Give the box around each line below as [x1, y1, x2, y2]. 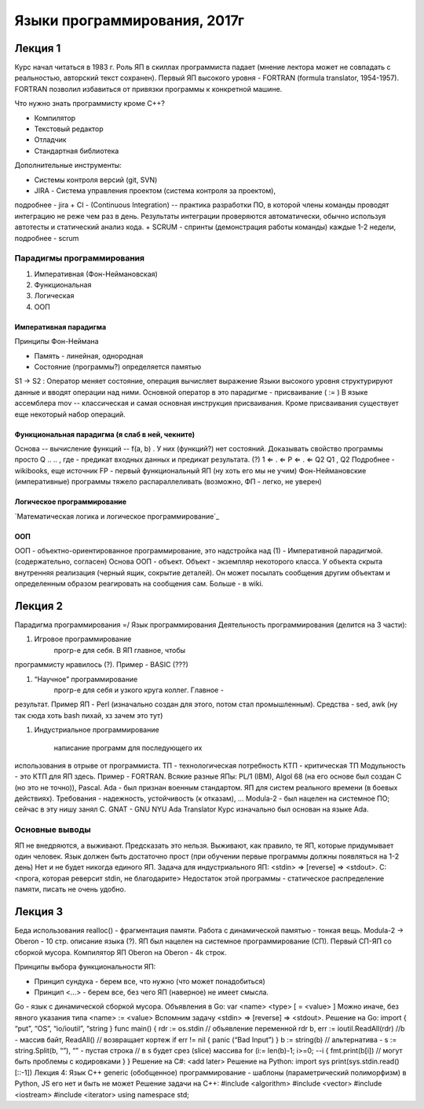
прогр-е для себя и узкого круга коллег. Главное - [53, 685, 224, 695]
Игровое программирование [34, 634, 132, 644]
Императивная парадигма [14, 322, 107, 331]
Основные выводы [14, 824, 91, 835]
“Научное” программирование [34, 674, 138, 684]
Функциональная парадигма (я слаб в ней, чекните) [14, 429, 196, 439]
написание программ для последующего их [53, 742, 203, 753]
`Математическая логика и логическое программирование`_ [14, 511, 220, 521]
